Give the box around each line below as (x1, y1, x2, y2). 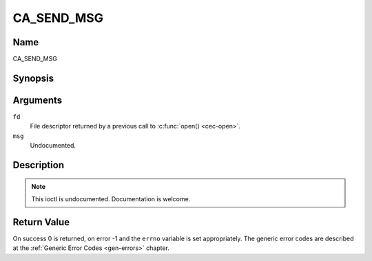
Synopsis (12, 72, 54, 84)
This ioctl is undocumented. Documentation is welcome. (31, 194, 191, 203)
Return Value (12, 216, 70, 228)
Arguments (12, 94, 63, 106)
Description (12, 159, 65, 171)
